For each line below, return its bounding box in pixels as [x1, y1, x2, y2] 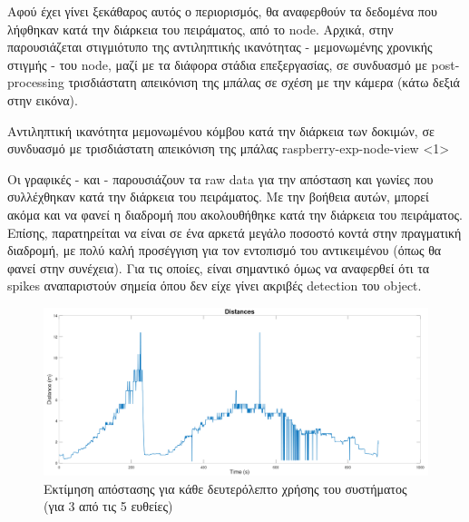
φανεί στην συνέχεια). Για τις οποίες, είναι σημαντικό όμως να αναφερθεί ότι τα [7, 258, 430, 277]
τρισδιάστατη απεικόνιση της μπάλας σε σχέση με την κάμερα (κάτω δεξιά [68, 73, 460, 92]
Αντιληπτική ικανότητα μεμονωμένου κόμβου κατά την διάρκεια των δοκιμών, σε [7, 121, 435, 140]
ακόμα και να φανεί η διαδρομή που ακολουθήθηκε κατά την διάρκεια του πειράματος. [7, 204, 463, 223]
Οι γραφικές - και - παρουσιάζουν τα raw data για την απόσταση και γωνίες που [7, 169, 434, 188]
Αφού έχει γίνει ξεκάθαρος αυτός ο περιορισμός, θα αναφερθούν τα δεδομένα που [7, 2, 437, 20]
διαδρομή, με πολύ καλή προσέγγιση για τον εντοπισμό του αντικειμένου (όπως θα [7, 241, 442, 260]
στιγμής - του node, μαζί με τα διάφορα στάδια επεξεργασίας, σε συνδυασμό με [7, 54, 427, 74]
